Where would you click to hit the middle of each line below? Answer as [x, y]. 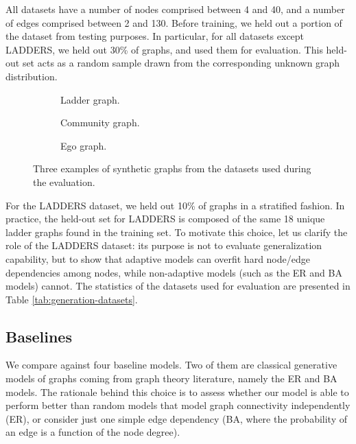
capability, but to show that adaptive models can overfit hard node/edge [158, 258]
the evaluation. [64, 182]
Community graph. [100, 122]
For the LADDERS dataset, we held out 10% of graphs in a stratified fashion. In [175, 205]
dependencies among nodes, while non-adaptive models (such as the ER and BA [174, 272]
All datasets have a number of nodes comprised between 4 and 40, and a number [175, 9]
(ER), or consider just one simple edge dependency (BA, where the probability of [176, 418]
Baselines [39, 336]
